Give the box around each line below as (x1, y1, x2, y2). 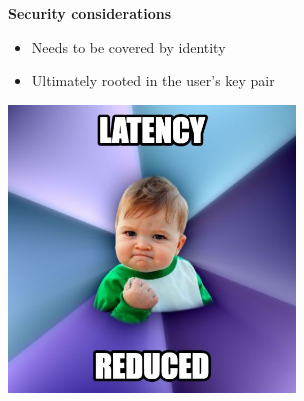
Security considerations (8, 3, 172, 23)
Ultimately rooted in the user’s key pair (31, 70, 275, 91)
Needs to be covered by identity (31, 36, 226, 57)
